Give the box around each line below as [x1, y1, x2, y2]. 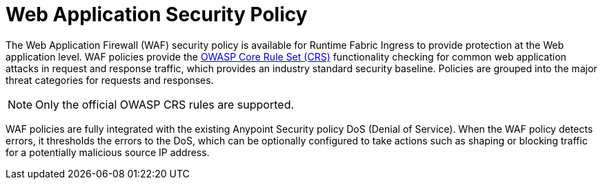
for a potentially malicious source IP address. [6, 146, 210, 158]
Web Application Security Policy [6, 3, 308, 26]
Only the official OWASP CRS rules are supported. [35, 97, 295, 111]
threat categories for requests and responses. [6, 74, 214, 86]
